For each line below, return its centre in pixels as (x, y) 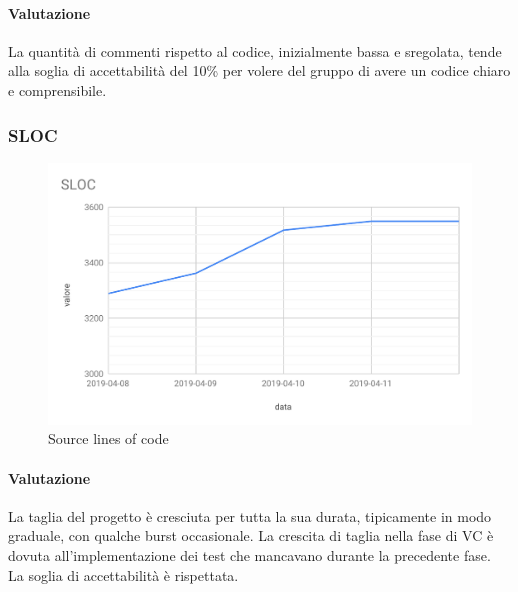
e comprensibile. (57, 89)
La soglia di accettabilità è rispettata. (123, 574)
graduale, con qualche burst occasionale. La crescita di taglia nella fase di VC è (251, 535)
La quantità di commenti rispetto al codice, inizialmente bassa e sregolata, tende (255, 50)
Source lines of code (108, 438)
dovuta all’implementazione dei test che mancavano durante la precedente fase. (249, 555)
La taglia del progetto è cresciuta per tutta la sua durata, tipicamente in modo (250, 515)
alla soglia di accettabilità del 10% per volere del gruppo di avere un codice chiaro (259, 70)
